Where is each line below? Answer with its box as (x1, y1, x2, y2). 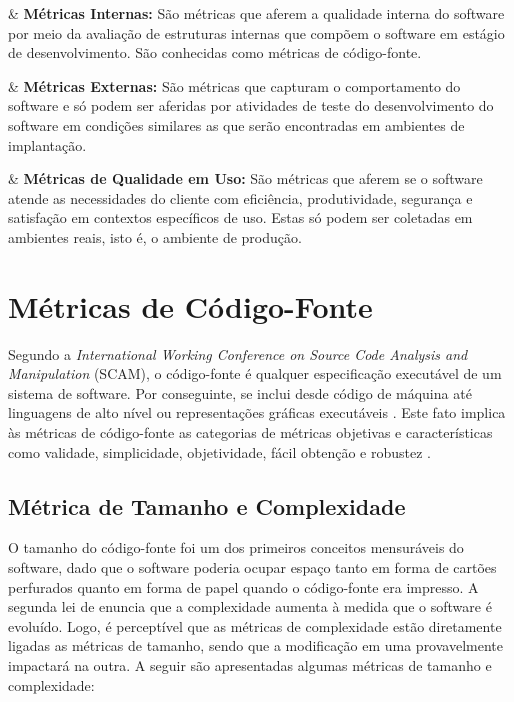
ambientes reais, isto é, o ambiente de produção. (8, 226, 302, 247)
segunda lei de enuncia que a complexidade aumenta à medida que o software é (8, 596, 492, 617)
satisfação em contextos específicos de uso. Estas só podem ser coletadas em (8, 207, 473, 228)
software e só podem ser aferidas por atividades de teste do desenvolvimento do (8, 95, 494, 116)
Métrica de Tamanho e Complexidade (8, 490, 406, 521)
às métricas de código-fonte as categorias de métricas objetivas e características (8, 422, 493, 443)
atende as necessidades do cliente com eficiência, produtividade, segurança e (8, 187, 473, 208)
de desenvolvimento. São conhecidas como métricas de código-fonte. (8, 42, 422, 63)
